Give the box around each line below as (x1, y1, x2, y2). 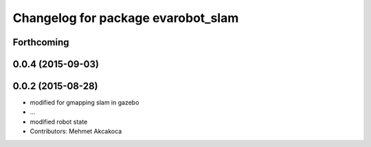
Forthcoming (12, 36, 69, 48)
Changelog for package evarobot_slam (12, 10, 239, 25)
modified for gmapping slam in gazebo (30, 98, 139, 106)
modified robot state (30, 117, 88, 126)
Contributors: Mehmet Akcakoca (30, 127, 122, 135)
